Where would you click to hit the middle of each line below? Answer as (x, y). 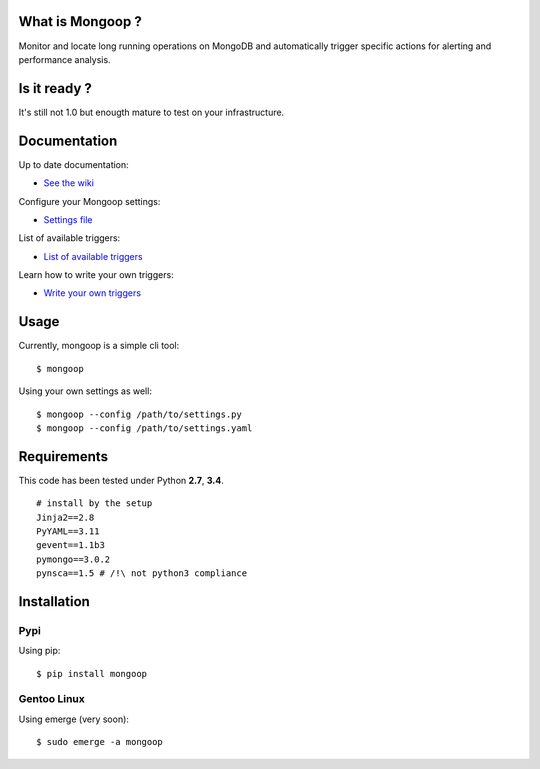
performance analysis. (64, 59)
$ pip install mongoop (92, 673)
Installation (54, 601)
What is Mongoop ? (80, 21)
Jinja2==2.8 (65, 517)
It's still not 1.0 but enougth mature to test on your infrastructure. (151, 112)
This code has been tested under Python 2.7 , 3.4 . (121, 480)
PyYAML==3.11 (68, 531)
